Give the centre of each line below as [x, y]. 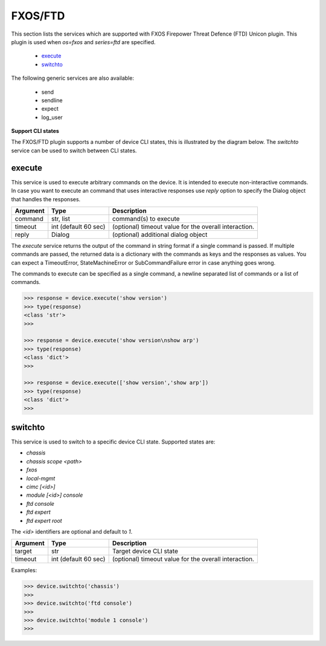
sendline [52, 100]
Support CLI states [35, 131]
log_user [52, 117]
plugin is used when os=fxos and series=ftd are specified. [84, 42]
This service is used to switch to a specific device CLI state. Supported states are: [113, 442]
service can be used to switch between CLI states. [74, 150]
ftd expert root [44, 520]
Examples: [24, 570]
